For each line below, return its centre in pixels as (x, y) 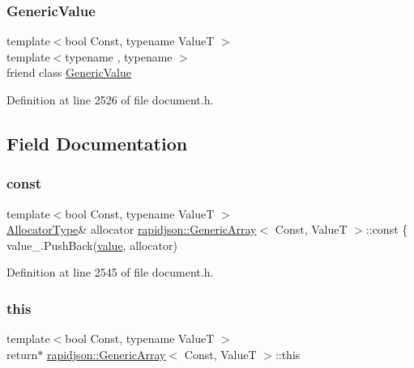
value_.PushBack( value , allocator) (92, 245)
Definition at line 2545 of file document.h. (110, 272)
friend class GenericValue (69, 72)
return (22, 354)
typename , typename (119, 56)
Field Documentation (97, 143)
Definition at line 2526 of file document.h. (110, 99)
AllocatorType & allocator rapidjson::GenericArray (132, 229)
